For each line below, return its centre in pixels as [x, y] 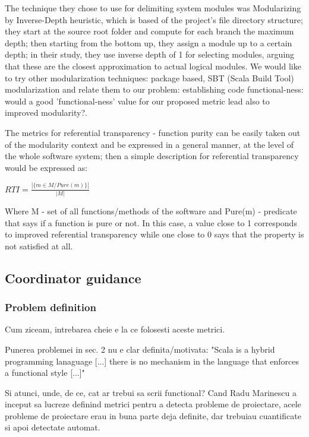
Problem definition [51, 307]
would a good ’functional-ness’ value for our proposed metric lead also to [137, 101]
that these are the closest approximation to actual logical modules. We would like [153, 66]
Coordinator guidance [73, 278]
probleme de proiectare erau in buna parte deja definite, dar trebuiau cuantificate [153, 415]
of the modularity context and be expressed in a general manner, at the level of [149, 144]
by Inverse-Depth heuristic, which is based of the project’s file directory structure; [154, 19]
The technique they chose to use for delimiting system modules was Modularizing [153, 8]
